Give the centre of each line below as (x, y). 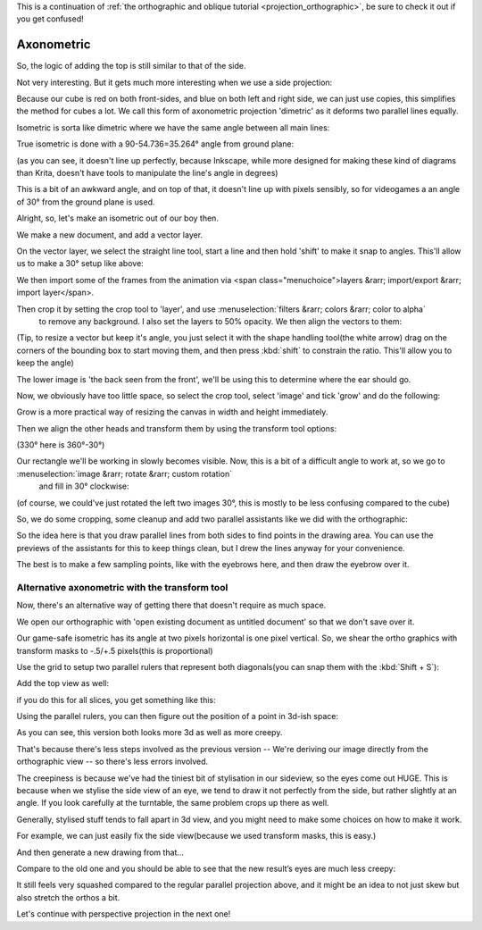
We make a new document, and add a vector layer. (110, 235)
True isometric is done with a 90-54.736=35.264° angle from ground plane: (155, 144)
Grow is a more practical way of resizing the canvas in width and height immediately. (172, 412)
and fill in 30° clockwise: (84, 486)
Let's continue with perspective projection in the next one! (124, 914)
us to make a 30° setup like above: (80, 264)
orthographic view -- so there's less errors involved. (112, 762)
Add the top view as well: (62, 683)
